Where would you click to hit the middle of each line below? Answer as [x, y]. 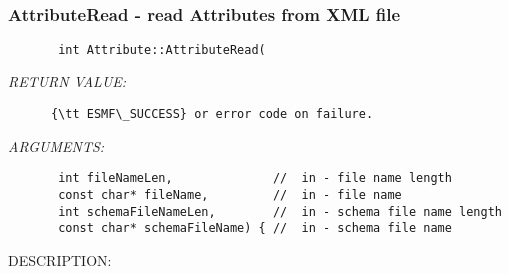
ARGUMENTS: [56, 145]
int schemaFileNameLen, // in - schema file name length [280, 211]
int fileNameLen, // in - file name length [255, 178]
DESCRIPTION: [60, 259]
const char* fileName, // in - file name [230, 194]
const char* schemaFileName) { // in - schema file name [255, 228]
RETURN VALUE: [67, 81]
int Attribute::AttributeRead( [162, 49]
